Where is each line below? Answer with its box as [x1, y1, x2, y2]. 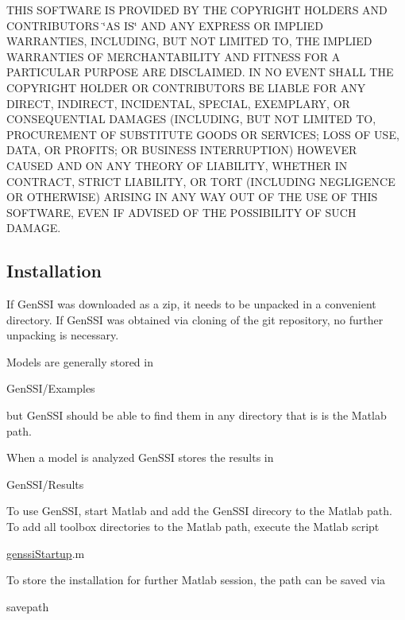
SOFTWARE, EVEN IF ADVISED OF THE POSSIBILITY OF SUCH [6, 203, 357, 220]
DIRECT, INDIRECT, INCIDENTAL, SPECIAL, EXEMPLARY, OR [6, 95, 350, 111]
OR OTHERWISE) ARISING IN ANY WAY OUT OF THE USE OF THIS [6, 188, 378, 205]
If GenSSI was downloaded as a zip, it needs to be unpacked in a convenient [6, 296, 376, 312]
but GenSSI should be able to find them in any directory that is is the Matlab [6, 407, 387, 424]
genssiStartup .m [6, 544, 85, 561]
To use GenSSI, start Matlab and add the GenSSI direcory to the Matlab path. [6, 502, 392, 519]
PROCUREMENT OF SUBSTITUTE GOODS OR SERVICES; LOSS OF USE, [6, 126, 399, 142]
